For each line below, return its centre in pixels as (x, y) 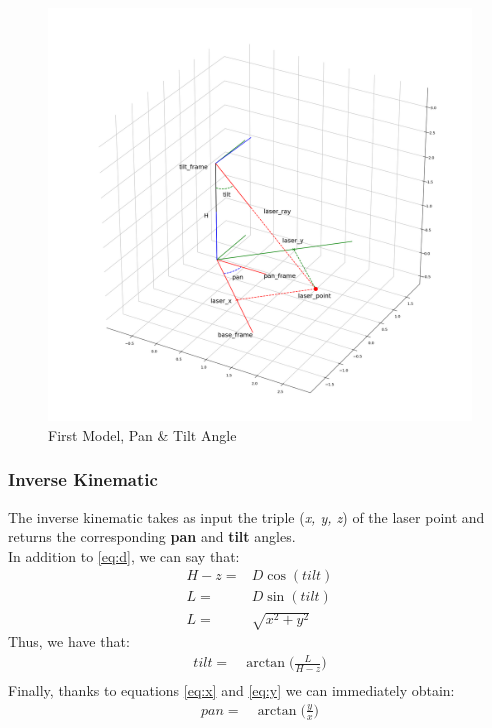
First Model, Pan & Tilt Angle (142, 434)
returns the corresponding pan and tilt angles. (152, 536)
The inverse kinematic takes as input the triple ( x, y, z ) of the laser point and (246, 516)
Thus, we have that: (69, 641)
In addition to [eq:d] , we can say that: (124, 555)
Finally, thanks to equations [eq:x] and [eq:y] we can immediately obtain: (231, 690)
